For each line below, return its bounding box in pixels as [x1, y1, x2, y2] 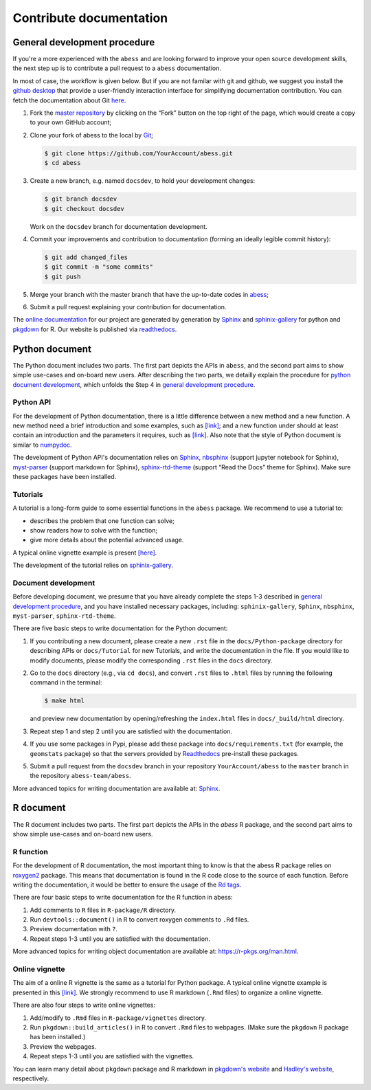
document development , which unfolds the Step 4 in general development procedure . [12, 380, 256, 388]
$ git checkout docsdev [44, 205, 125, 212]
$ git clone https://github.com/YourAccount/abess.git [44, 149, 233, 157]
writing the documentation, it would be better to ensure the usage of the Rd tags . [12, 880, 242, 889]
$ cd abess [44, 159, 81, 167]
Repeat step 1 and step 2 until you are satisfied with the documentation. [30, 727, 233, 735]
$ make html [44, 697, 85, 704]
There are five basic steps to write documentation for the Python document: [12, 624, 228, 632]
